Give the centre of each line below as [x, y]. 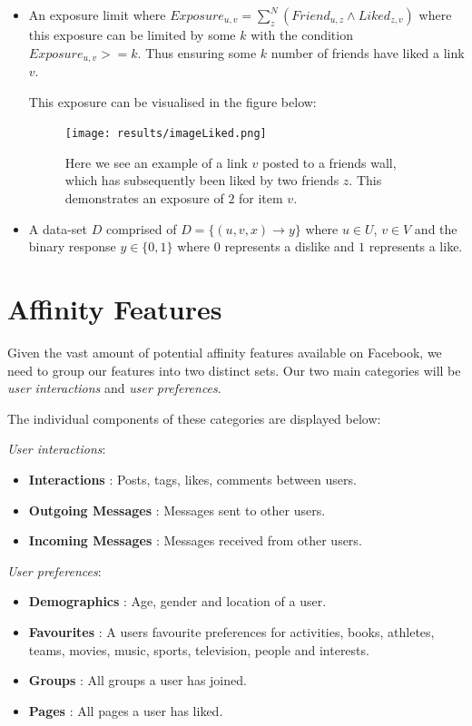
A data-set [58, 228]
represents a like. [416, 246]
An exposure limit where [97, 15]
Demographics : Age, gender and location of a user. [177, 601]
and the [436, 228]
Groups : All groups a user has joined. [138, 680]
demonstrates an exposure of [144, 198]
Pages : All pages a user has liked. [126, 710]
